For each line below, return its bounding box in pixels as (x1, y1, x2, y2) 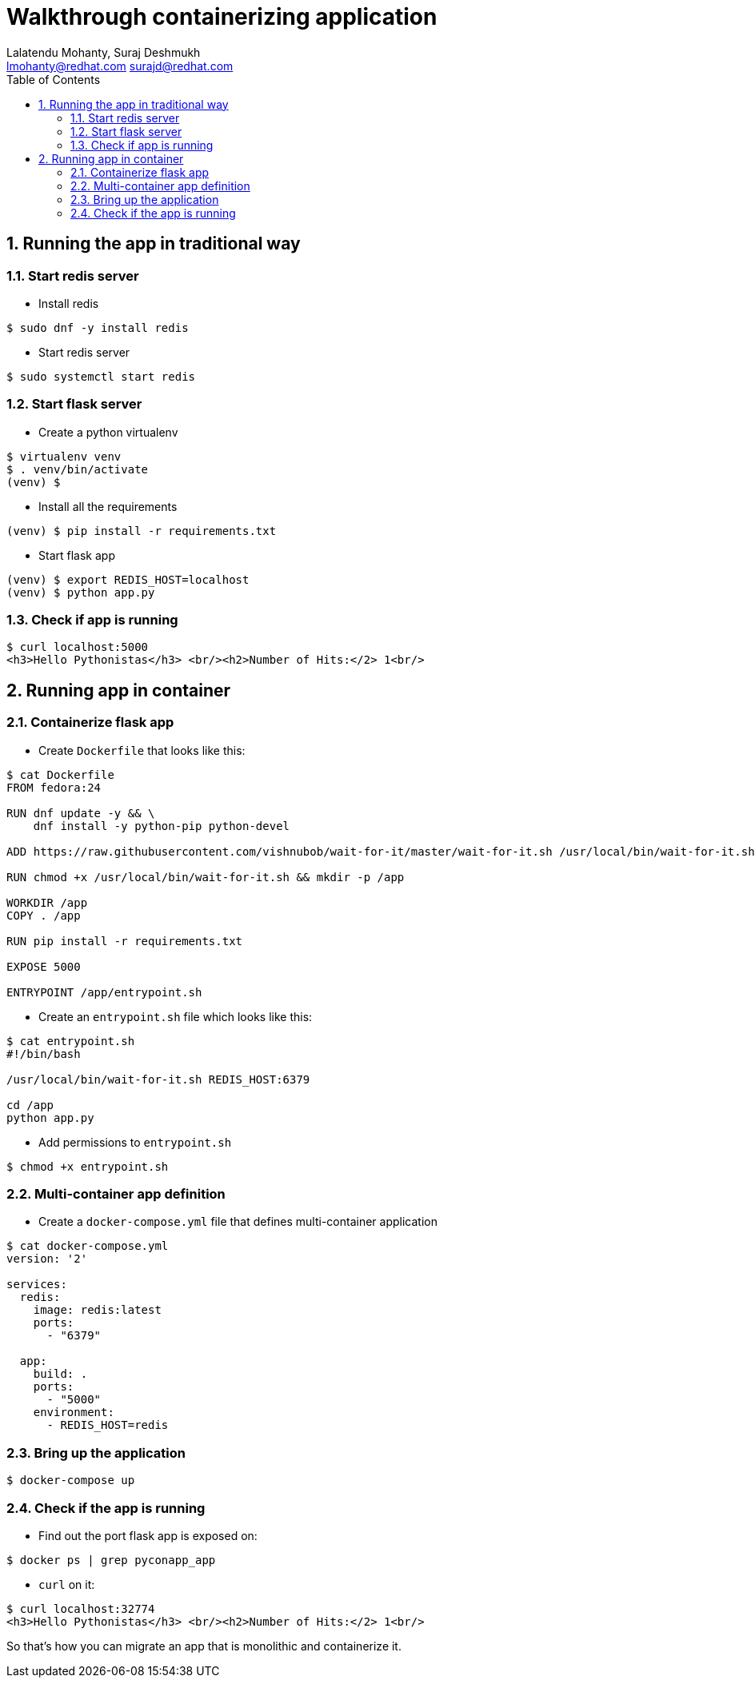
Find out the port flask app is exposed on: (38, 1528, 258, 1542)
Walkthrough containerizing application (6, 3, 437, 30)
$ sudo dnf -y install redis (6, 321, 189, 334)
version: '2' (6, 1252, 88, 1266)
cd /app (6, 1098, 54, 1111)
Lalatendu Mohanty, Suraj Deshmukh (6, 45, 201, 59)
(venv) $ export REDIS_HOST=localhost (6, 573, 250, 586)
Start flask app (38, 548, 115, 562)
